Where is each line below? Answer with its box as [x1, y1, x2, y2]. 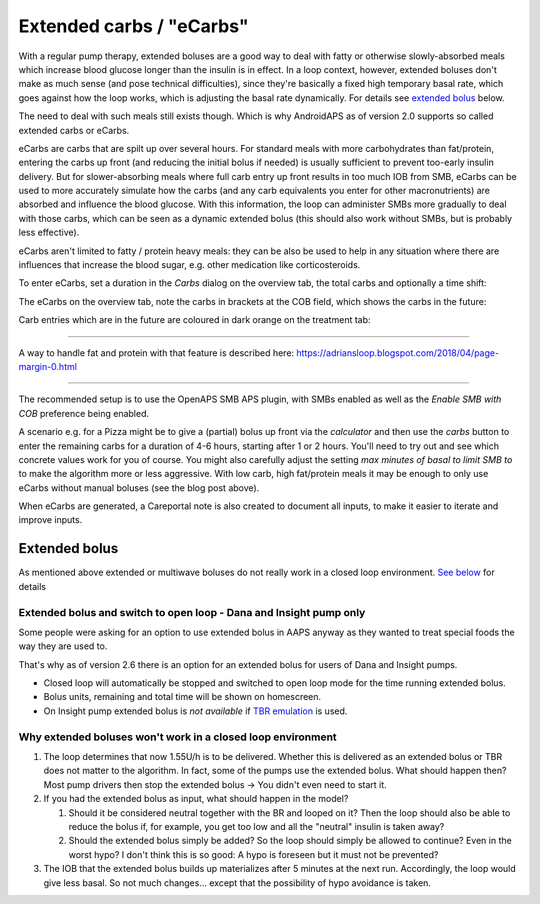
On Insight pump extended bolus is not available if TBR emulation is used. [43, 705, 348, 717]
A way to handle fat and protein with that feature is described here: [18, 346, 295, 359]
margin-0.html [18, 360, 77, 372]
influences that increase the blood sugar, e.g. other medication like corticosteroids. [18, 259, 361, 271]
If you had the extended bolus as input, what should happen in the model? [43, 793, 349, 805]
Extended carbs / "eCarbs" [18, 15, 249, 37]
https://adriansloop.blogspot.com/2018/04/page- [296, 346, 500, 359]
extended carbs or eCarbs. [18, 124, 130, 136]
